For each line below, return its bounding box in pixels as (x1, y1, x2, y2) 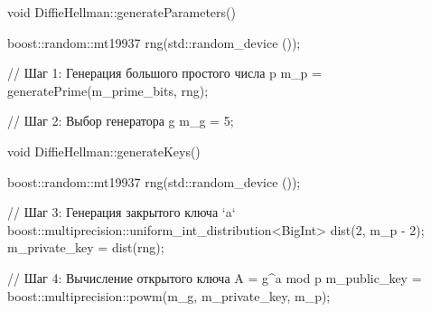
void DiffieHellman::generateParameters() (7, 3, 236, 21)
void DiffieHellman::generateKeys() (7, 141, 201, 160)
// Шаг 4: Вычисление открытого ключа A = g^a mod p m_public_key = (7, 268, 422, 287)
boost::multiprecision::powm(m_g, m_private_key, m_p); (7, 286, 331, 305)
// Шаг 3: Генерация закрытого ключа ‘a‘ (7, 203, 236, 222)
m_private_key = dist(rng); (7, 238, 164, 257)
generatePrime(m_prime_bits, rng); (7, 80, 209, 99)
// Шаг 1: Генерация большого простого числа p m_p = (7, 63, 322, 82)
